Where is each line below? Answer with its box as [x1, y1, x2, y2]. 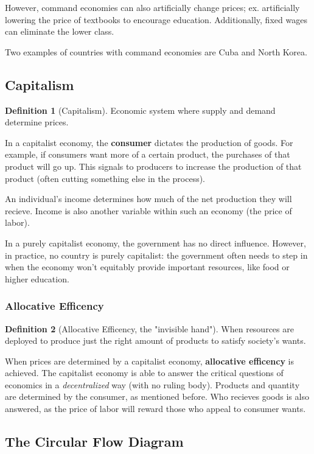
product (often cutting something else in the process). [5, 172, 205, 184]
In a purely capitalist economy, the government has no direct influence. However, [5, 236, 306, 249]
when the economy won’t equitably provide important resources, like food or [5, 260, 290, 273]
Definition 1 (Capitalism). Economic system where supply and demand [5, 103, 276, 116]
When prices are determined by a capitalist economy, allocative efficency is [5, 354, 295, 367]
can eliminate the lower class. [5, 25, 114, 38]
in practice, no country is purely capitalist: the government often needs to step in [5, 248, 308, 261]
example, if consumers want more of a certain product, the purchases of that [5, 148, 290, 161]
